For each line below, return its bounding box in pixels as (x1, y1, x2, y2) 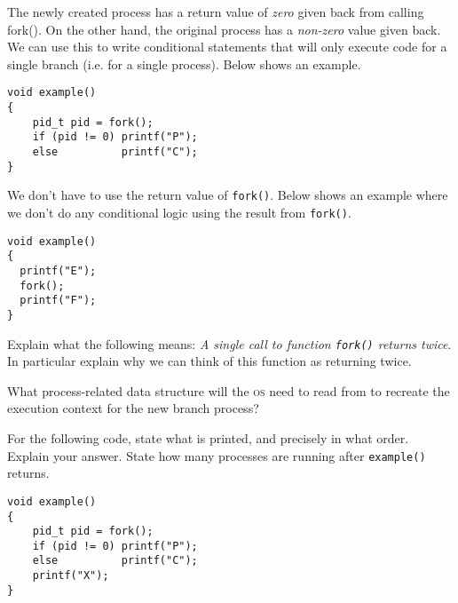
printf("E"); (20, 264, 97, 277)
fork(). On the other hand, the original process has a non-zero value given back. (7, 20, 441, 38)
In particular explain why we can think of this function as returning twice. (7, 352, 412, 370)
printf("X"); (32, 569, 109, 583)
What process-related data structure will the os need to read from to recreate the (7, 381, 450, 400)
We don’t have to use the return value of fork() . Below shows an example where (7, 186, 448, 204)
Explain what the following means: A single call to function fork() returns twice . (7, 334, 452, 353)
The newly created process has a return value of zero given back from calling (7, 3, 424, 20)
